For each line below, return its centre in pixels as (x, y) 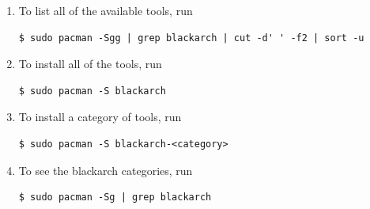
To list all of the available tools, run (106, 10)
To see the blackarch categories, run (106, 170)
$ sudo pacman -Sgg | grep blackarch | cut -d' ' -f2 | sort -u (191, 38)
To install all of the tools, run (90, 64)
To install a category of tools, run (100, 117)
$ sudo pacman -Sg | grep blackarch (115, 198)
